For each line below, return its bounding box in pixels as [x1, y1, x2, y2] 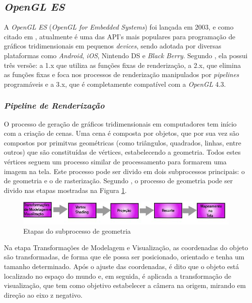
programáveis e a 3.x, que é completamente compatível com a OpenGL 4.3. [4, 79, 226, 89]
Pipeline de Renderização [4, 99, 105, 112]
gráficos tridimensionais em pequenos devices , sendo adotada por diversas [4, 41, 221, 51]
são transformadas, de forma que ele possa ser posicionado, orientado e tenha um [4, 252, 245, 262]
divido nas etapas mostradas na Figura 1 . [4, 185, 127, 195]
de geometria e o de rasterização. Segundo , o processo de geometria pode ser [4, 175, 233, 186]
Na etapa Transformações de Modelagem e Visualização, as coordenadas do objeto [4, 242, 248, 252]
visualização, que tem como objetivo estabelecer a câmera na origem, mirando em [4, 280, 246, 290]
